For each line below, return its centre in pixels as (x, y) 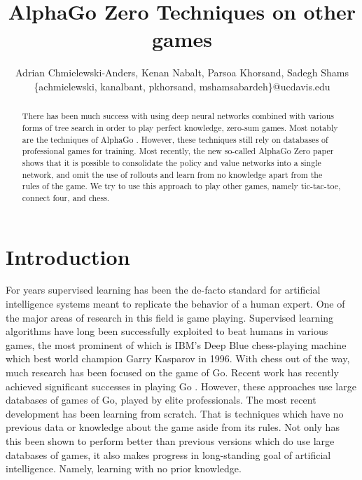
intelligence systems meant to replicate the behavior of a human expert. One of (175, 304)
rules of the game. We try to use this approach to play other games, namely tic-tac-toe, (181, 186)
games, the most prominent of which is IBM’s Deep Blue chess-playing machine (176, 344)
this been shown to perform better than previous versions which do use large (170, 441)
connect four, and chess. (66, 197)
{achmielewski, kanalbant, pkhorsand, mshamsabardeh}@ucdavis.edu (182, 86)
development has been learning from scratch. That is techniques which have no (175, 413)
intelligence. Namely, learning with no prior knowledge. (124, 468)
